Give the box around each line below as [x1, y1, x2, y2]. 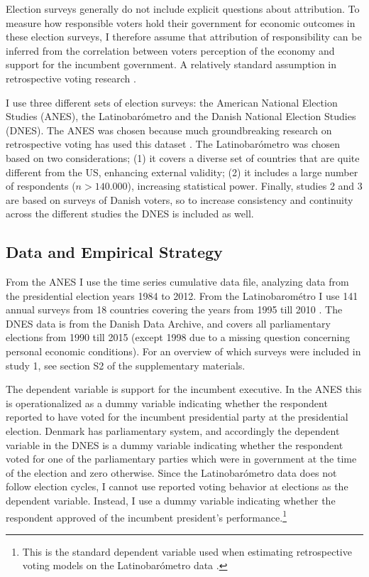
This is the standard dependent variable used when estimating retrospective [22, 544, 352, 559]
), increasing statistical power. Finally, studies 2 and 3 [127, 178, 363, 193]
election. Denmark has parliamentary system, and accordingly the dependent [6, 424, 340, 438]
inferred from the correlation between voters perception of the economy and [6, 43, 335, 58]
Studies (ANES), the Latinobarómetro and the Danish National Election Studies [6, 109, 356, 124]
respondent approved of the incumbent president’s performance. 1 [6, 507, 287, 524]
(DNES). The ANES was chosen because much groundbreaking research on [6, 122, 332, 137]
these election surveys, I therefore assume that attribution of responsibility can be [6, 29, 362, 44]
